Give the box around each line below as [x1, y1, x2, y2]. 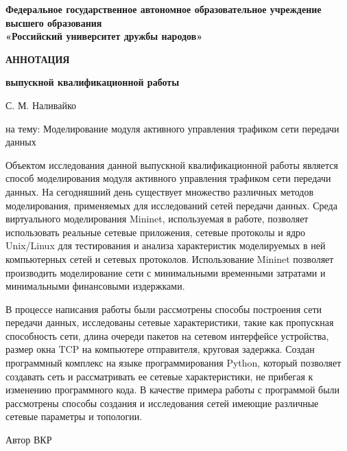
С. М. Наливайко [5, 97, 77, 112]
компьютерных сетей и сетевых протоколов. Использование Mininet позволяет [5, 251, 334, 266]
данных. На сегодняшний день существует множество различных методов [5, 184, 314, 198]
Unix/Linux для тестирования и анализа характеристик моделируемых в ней [5, 238, 326, 253]
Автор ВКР [5, 432, 52, 447]
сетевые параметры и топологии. [5, 409, 143, 424]
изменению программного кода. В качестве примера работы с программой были [5, 382, 340, 397]
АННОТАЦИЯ [5, 51, 70, 66]
